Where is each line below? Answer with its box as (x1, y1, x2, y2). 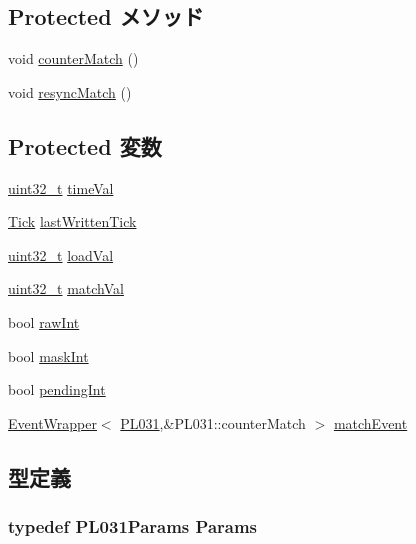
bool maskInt (8, 345, 89, 366)
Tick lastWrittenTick (8, 211, 137, 232)
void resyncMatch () (8, 81, 132, 102)
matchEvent (333, 412, 408, 433)
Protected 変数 (8, 130, 162, 161)
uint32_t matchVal (8, 278, 124, 299)
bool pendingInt (8, 379, 106, 400)
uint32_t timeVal (8, 177, 114, 198)
